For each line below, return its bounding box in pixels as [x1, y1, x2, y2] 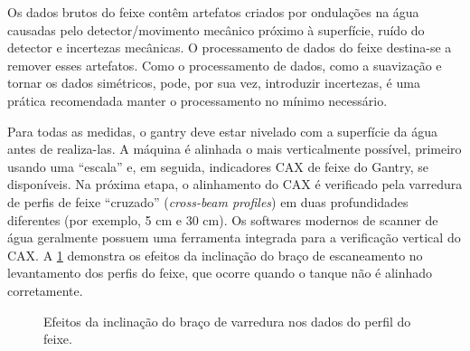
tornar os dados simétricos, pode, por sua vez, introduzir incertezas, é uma [7, 73, 420, 92]
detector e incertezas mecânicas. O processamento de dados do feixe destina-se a [7, 38, 452, 57]
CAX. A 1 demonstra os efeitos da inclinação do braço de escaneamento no [7, 245, 423, 264]
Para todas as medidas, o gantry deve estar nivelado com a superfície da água [7, 121, 437, 140]
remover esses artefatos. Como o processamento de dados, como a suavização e [7, 55, 442, 74]
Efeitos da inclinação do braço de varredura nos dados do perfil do [43, 311, 411, 330]
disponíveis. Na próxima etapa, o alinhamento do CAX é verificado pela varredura [7, 175, 463, 194]
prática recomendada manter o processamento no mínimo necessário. [7, 90, 388, 109]
